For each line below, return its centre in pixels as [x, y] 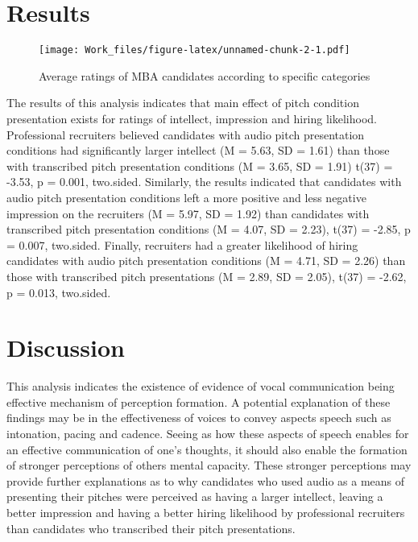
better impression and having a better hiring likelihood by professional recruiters [206, 512]
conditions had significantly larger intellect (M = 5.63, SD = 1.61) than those [198, 150]
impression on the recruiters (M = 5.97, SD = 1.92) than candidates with [188, 213]
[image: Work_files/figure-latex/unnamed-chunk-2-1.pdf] [195, 50]
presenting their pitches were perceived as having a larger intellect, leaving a [195, 496]
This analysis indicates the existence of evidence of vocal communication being [201, 386]
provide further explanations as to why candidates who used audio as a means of [206, 480]
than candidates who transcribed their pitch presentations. [151, 528]
